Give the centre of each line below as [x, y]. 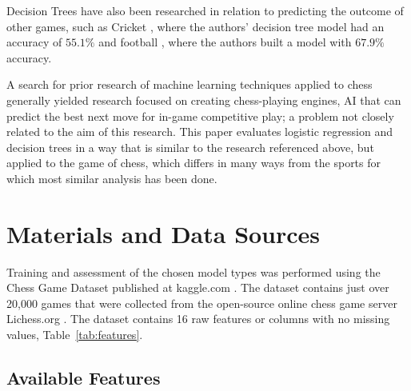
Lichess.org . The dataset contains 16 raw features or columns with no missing [198, 319]
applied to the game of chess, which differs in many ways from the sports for [194, 163]
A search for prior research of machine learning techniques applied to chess [190, 84]
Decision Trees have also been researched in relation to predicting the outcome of [205, 10]
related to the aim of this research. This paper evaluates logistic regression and [200, 132]
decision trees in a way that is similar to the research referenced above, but [190, 147]
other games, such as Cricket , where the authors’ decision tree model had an [196, 26]
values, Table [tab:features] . [75, 335]
